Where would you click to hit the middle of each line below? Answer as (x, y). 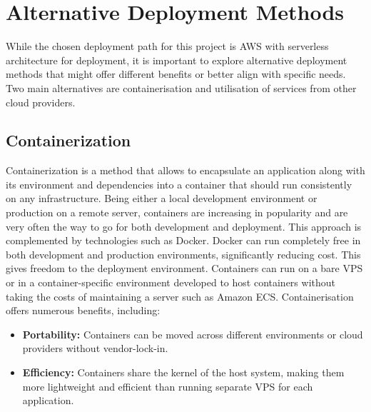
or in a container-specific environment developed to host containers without (171, 282)
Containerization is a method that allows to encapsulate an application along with (185, 170)
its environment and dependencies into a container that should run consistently (179, 184)
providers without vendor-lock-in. (95, 348)
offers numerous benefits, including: (83, 310)
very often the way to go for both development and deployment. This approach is (184, 226)
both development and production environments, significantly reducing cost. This (183, 254)
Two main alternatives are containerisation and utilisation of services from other (181, 87)
